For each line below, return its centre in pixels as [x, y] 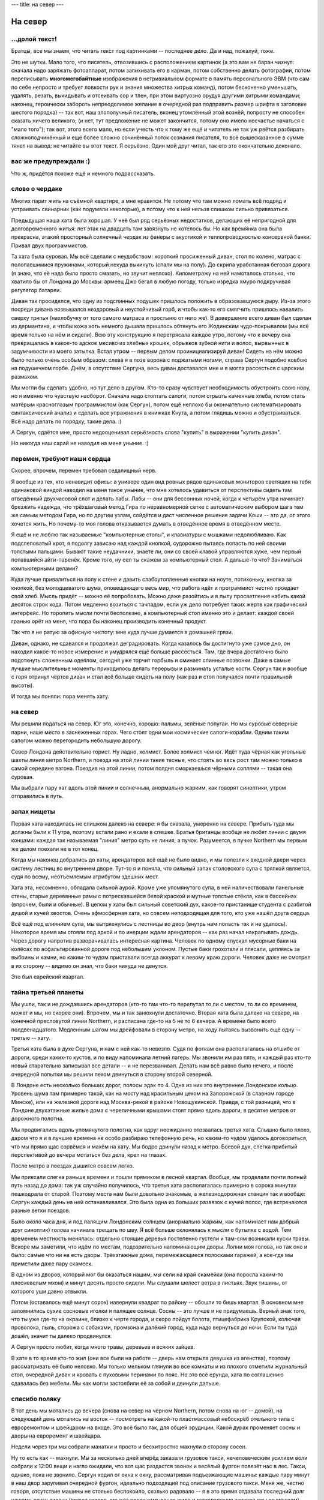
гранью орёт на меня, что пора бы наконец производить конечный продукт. [109, 622]
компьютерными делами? [44, 568]
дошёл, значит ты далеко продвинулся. [61, 1336]
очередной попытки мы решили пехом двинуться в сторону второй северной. [112, 1074]
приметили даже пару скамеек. [52, 1264]
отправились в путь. [37, 796]
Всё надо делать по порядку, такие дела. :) [66, 421]
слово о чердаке [37, 189]
